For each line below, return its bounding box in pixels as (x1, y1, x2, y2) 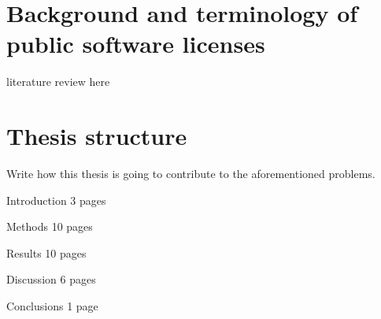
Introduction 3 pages (6, 191, 106, 208)
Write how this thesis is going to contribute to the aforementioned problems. (6, 165, 375, 182)
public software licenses (6, 28, 265, 60)
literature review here (6, 73, 110, 90)
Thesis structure (6, 120, 187, 152)
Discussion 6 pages (6, 271, 96, 287)
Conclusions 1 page (6, 298, 98, 313)
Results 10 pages (6, 244, 87, 261)
